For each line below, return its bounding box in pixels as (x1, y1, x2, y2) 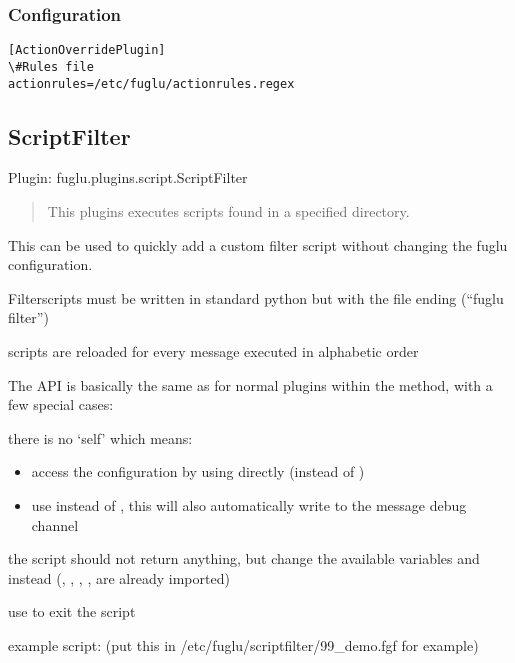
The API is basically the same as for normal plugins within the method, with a (8, 374, 493, 395)
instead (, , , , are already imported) (8, 567, 230, 588)
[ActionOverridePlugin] (8, 43, 166, 58)
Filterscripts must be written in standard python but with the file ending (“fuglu (8, 287, 504, 308)
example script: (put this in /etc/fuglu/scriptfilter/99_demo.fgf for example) (8, 634, 479, 655)
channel (31, 514, 79, 535)
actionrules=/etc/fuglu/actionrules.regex (8, 76, 295, 91)
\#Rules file (8, 59, 94, 74)
